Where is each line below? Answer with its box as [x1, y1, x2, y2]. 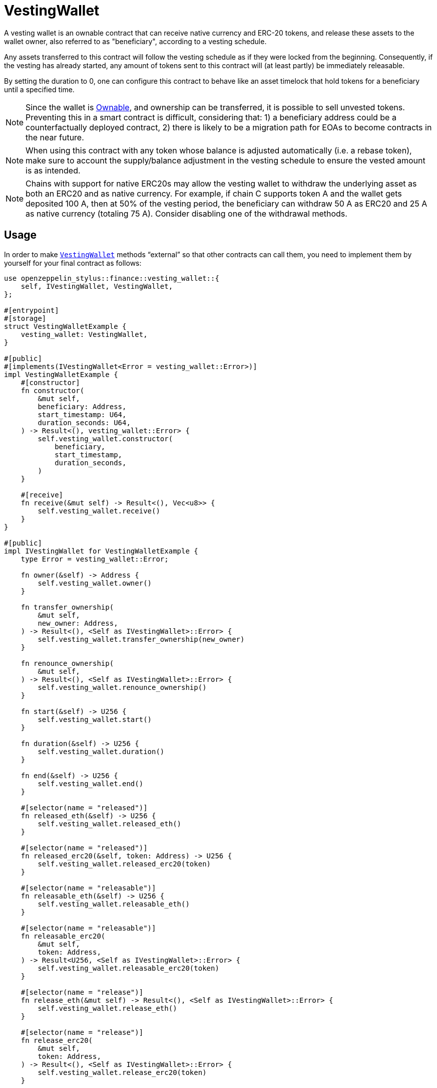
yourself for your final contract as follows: [4, 258, 142, 267]
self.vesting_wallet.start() [38, 715, 152, 723]
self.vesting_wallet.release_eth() [38, 1004, 177, 1012]
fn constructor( [21, 386, 85, 395]
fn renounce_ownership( [21, 659, 114, 667]
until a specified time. [4, 85, 75, 94]
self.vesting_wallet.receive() [38, 506, 160, 515]
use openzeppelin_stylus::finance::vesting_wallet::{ [4, 274, 219, 282]
